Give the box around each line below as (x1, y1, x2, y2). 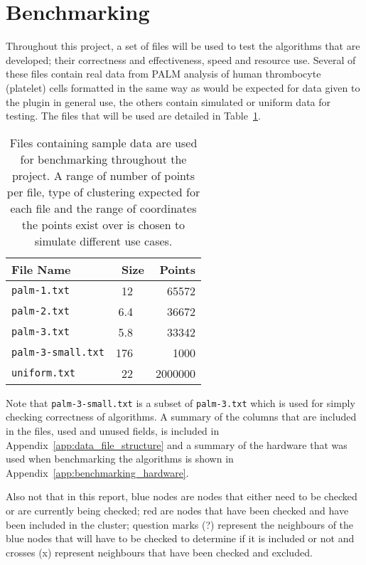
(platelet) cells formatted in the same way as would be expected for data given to (6, 80, 360, 95)
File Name (11, 260, 71, 278)
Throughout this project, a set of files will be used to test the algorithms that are (6, 38, 360, 53)
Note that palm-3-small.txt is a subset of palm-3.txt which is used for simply (6, 395, 355, 410)
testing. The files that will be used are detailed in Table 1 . (6, 108, 261, 123)
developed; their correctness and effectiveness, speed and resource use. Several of (6, 52, 356, 67)
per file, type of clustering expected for (6, 183, 200, 200)
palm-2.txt (11, 305, 70, 317)
